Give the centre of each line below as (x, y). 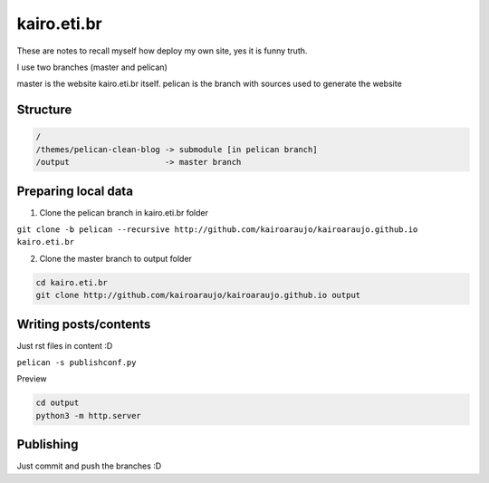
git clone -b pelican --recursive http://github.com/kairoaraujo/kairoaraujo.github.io (217, 230)
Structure (44, 110)
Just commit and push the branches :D (89, 466)
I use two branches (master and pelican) (92, 67)
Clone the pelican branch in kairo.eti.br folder (124, 212)
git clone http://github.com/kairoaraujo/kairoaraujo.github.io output (198, 295)
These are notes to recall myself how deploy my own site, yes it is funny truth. (162, 51)
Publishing (48, 444)
